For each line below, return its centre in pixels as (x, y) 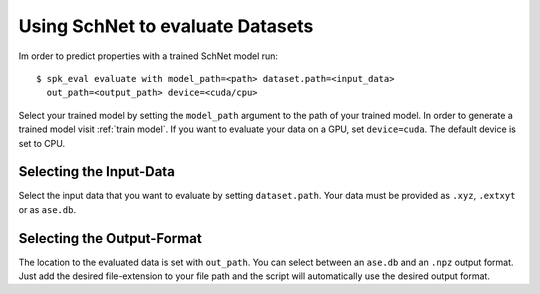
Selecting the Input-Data (96, 171)
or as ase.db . (47, 209)
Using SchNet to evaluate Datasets (166, 26)
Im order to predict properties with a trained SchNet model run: (148, 56)
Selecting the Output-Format (110, 238)
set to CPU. (41, 143)
